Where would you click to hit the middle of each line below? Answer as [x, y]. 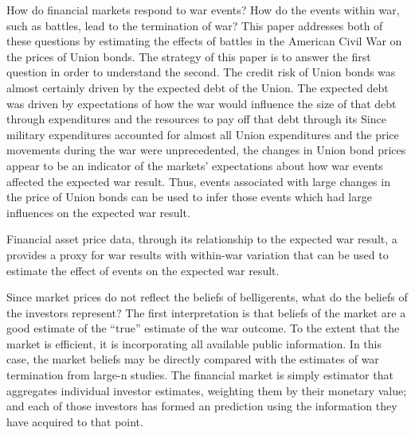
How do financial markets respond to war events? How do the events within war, [203, 10]
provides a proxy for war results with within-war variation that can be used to [198, 254]
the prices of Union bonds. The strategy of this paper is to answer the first [189, 56]
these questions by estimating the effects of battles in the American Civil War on [204, 41]
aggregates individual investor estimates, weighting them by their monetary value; [207, 390]
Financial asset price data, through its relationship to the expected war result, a [202, 239]
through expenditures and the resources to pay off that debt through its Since [196, 119]
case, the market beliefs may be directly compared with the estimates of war [193, 359]
